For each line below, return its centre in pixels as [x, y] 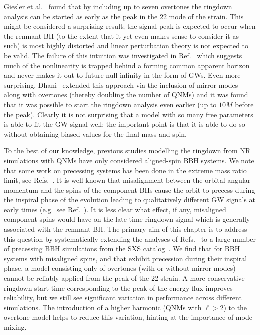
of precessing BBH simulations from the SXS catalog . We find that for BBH [122, 248]
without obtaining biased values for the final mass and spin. [96, 134]
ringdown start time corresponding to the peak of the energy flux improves [118, 287]
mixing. [15, 327]
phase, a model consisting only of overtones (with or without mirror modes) [120, 268]
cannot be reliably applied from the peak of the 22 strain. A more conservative [124, 278]
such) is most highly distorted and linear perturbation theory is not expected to [126, 46]
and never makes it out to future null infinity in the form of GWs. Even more [122, 75]
